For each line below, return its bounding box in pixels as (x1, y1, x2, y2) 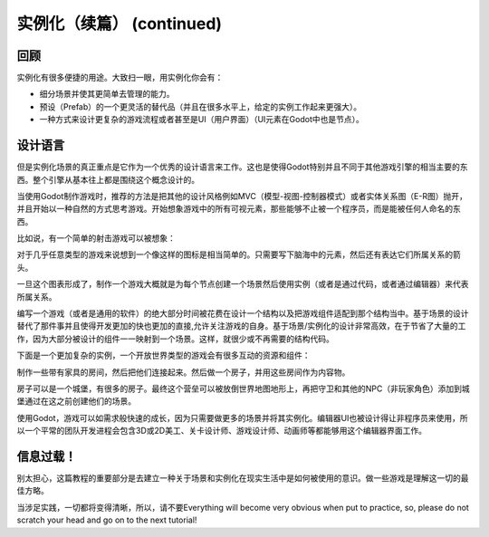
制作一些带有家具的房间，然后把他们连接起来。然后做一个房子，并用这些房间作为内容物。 (16, 367, 350, 378)
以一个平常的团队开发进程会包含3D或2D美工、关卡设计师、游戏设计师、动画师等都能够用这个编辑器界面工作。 (16, 426, 427, 436)
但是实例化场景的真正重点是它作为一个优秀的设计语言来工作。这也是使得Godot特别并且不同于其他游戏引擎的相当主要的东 (16, 161, 468, 172)
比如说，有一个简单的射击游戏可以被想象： (16, 233, 176, 244)
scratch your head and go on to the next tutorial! (16, 514, 197, 525)
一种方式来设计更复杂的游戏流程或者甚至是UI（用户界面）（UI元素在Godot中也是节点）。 (39, 114, 364, 125)
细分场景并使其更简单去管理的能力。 (39, 89, 175, 100)
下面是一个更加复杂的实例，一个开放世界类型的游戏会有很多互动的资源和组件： (16, 350, 311, 361)
